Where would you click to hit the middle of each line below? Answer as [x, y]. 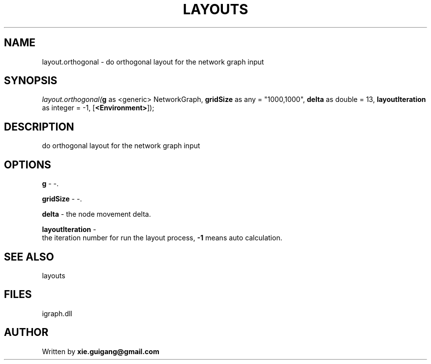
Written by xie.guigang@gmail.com [101, 351]
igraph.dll [57, 313]
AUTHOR [26, 332]
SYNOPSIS [31, 81]
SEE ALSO [29, 257]
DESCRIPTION [39, 127]
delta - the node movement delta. [96, 214]
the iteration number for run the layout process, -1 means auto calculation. [162, 238]
